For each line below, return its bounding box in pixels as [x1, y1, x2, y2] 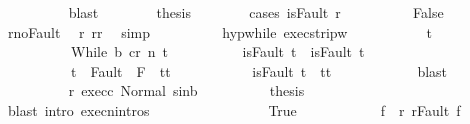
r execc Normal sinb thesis [68, 80, 305, 101]
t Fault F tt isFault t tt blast [70, 60, 448, 81]
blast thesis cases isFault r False [68, 2, 444, 22]
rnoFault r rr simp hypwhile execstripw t [7, 21, 433, 42]
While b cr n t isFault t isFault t [70, 41, 365, 62]
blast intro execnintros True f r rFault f [7, 99, 461, 120]
